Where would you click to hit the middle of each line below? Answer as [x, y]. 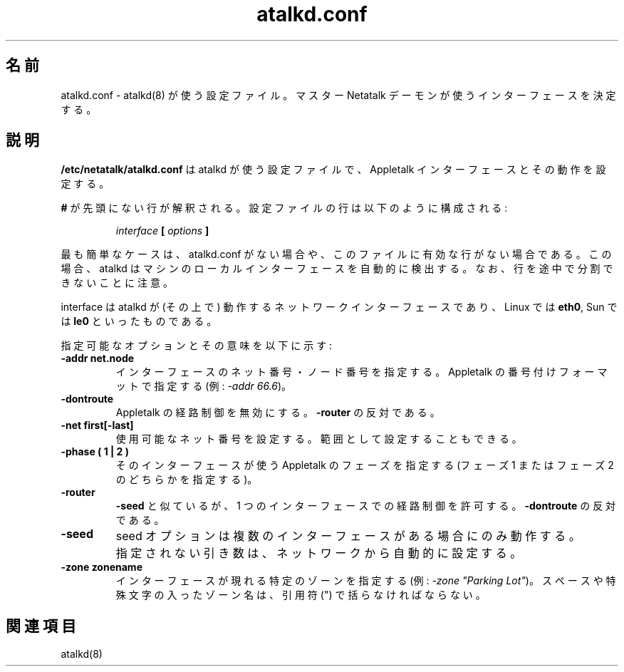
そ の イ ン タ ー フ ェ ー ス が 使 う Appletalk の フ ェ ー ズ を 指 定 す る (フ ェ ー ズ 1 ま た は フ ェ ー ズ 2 [365, 465]
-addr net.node [98, 358]
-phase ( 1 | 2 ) [95, 452]
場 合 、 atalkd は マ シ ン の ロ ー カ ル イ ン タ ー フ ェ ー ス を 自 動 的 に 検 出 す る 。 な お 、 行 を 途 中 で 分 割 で [337, 269]
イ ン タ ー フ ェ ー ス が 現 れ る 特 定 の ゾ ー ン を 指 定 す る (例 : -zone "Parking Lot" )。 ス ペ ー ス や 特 [366, 581]
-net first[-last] [97, 425]
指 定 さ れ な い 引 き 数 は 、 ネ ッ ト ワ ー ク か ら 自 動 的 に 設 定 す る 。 [319, 553]
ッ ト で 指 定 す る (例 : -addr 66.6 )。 [204, 386]
